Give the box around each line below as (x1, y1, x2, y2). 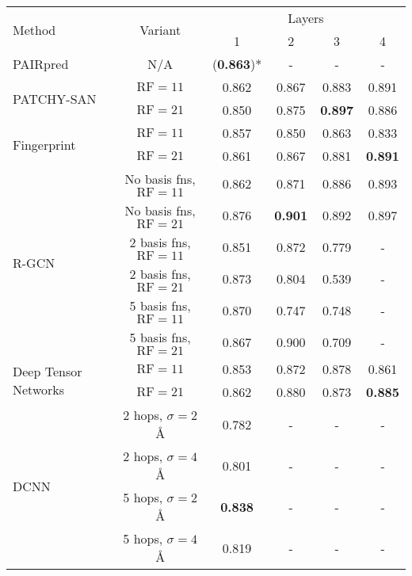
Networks (13, 380, 65, 399)
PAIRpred (13, 55, 69, 73)
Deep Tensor (13, 362, 82, 380)
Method (13, 20, 56, 39)
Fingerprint (13, 135, 76, 154)
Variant (139, 20, 181, 39)
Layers (288, 9, 324, 27)
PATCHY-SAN (13, 89, 97, 108)
